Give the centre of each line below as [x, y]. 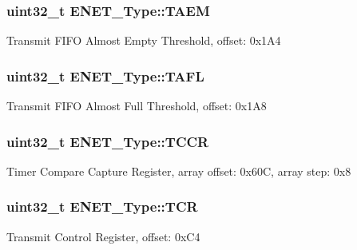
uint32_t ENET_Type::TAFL [105, 75]
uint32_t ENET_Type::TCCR [108, 141]
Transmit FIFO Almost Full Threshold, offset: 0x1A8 [137, 106]
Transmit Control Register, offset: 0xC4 [103, 236]
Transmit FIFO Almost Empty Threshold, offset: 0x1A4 [144, 40]
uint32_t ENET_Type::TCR [102, 206]
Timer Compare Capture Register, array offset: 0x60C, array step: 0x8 [179, 171]
